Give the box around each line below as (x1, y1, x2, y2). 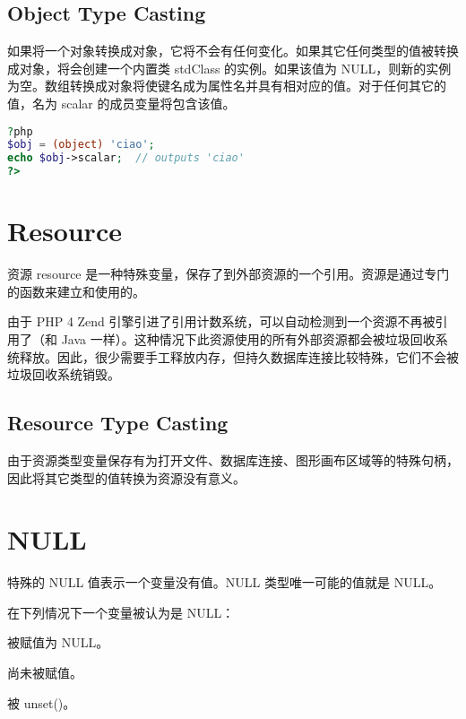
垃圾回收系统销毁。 (7, 365, 120, 384)
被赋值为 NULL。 (7, 633, 109, 652)
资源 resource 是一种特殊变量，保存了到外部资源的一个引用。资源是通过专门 (7, 264, 450, 283)
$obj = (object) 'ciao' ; (7, 138, 155, 152)
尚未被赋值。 (7, 663, 82, 682)
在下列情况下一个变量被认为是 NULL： (7, 602, 235, 621)
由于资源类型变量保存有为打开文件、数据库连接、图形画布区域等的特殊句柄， (7, 450, 459, 469)
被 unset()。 (7, 693, 76, 712)
